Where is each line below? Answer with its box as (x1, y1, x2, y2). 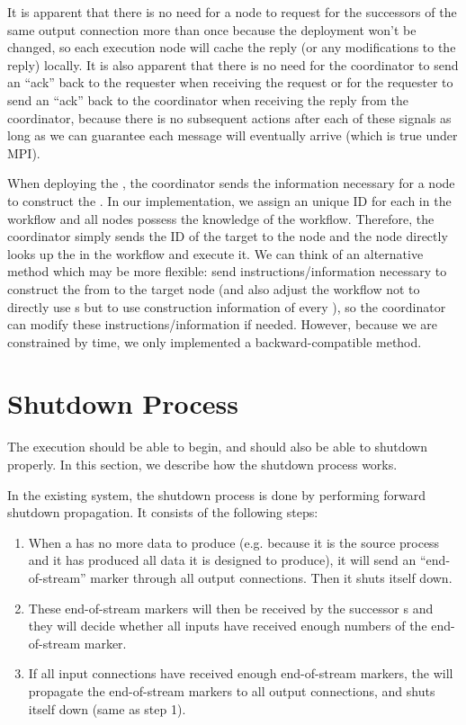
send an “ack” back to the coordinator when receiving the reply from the (7, 90, 408, 109)
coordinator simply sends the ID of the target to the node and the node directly (7, 227, 448, 246)
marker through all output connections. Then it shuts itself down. (90, 568, 453, 586)
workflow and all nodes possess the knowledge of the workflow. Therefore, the (7, 209, 435, 228)
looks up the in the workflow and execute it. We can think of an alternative (7, 244, 424, 263)
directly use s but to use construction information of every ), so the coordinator (7, 297, 446, 316)
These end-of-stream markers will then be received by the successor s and (28, 598, 434, 617)
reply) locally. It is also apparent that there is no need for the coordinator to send (7, 55, 459, 74)
